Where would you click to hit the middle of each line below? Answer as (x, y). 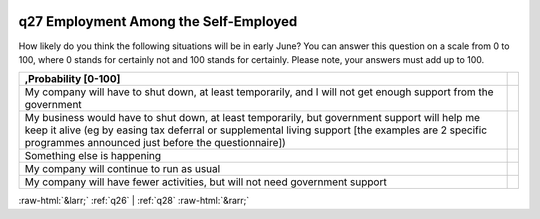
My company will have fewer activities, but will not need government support (205, 182)
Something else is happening (93, 156)
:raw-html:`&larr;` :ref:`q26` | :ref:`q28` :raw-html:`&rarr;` (134, 201)
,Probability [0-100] (72, 79)
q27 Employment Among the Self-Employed (158, 21)
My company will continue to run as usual (122, 169)
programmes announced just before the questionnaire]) (155, 143)
